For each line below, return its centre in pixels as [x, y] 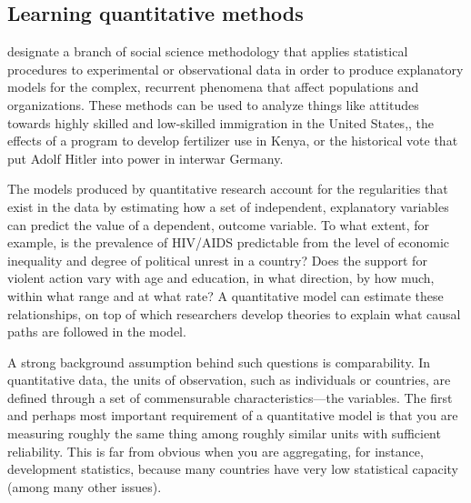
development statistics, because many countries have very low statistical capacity [233, 469]
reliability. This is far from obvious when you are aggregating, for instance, [215, 451]
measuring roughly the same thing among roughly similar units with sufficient [224, 433]
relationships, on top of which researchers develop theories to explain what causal [234, 313]
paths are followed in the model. [97, 332]
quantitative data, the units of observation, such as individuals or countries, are [229, 380]
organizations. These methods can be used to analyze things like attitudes [213, 104]
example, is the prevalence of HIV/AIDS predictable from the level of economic [229, 242]
